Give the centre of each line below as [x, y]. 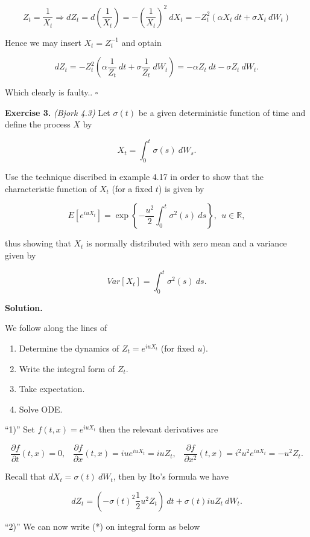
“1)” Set [20, 429]
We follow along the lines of [56, 328]
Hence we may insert [43, 42]
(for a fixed [132, 188]
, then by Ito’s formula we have [171, 476]
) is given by [181, 188]
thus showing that [38, 243]
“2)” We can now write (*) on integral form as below [103, 526]
